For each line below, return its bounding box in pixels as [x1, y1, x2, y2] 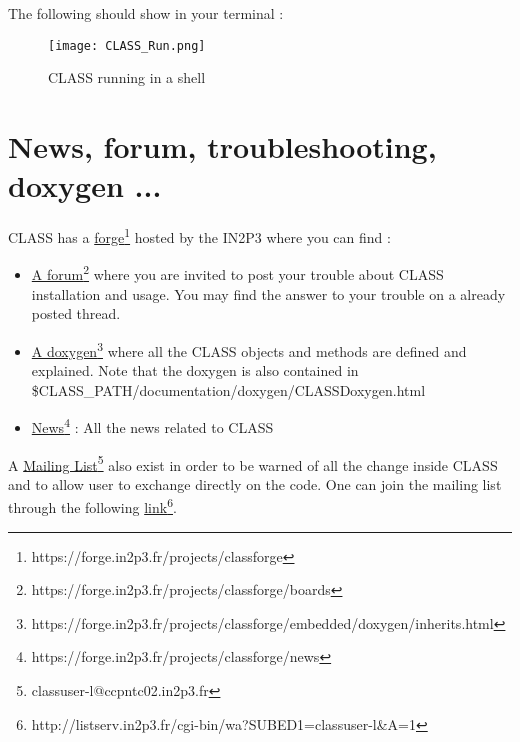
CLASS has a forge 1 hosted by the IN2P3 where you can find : [8, 224, 391, 247]
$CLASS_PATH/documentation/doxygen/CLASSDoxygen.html [31, 379, 426, 400]
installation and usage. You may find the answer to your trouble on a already [31, 283, 506, 304]
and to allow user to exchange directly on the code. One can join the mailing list [8, 473, 502, 494]
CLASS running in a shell [48, 67, 206, 88]
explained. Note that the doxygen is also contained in [31, 360, 359, 381]
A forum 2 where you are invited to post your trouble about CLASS [31, 261, 444, 285]
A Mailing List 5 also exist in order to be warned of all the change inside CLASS [8, 451, 498, 475]
